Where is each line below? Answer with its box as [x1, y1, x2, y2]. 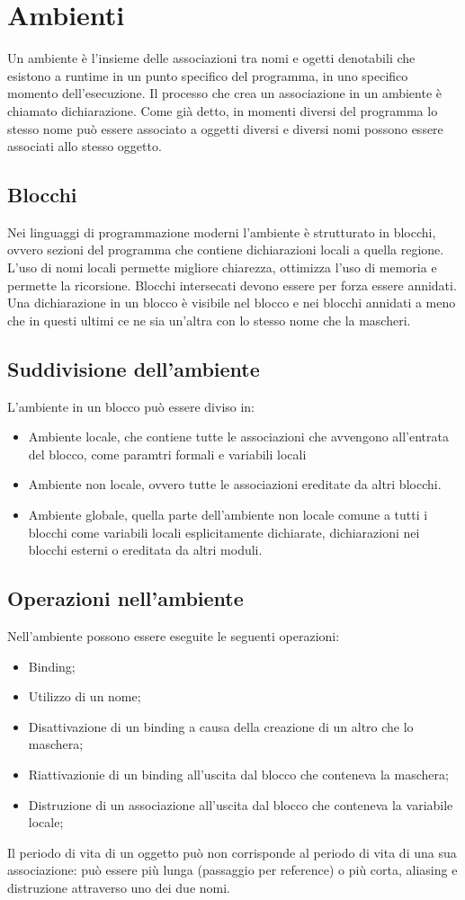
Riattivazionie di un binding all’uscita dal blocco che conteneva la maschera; [28, 764, 449, 783]
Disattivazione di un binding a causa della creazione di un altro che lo [28, 717, 414, 735]
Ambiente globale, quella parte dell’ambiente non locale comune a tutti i [28, 505, 428, 524]
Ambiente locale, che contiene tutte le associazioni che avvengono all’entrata [28, 427, 449, 446]
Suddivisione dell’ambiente [7, 354, 260, 382]
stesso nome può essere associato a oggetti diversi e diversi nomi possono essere [7, 119, 443, 138]
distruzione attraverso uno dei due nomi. [7, 878, 231, 896]
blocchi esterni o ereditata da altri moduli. [28, 540, 263, 559]
